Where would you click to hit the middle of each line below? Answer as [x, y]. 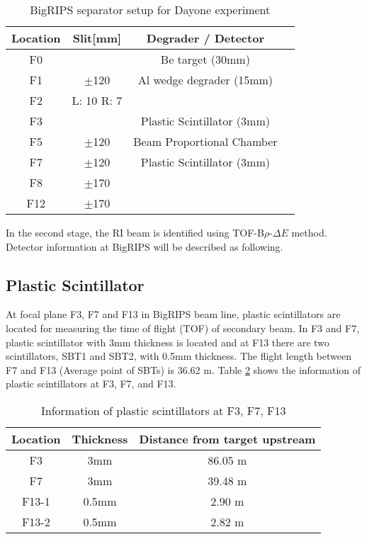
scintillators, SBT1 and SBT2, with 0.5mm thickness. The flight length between [179, 356]
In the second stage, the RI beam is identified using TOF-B [135, 232]
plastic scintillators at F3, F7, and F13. [91, 384]
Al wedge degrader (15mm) [205, 80]
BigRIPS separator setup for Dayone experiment [150, 10]
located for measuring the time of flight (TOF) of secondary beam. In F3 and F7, [183, 328]
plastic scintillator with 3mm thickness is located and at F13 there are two [168, 342]
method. [309, 232]
